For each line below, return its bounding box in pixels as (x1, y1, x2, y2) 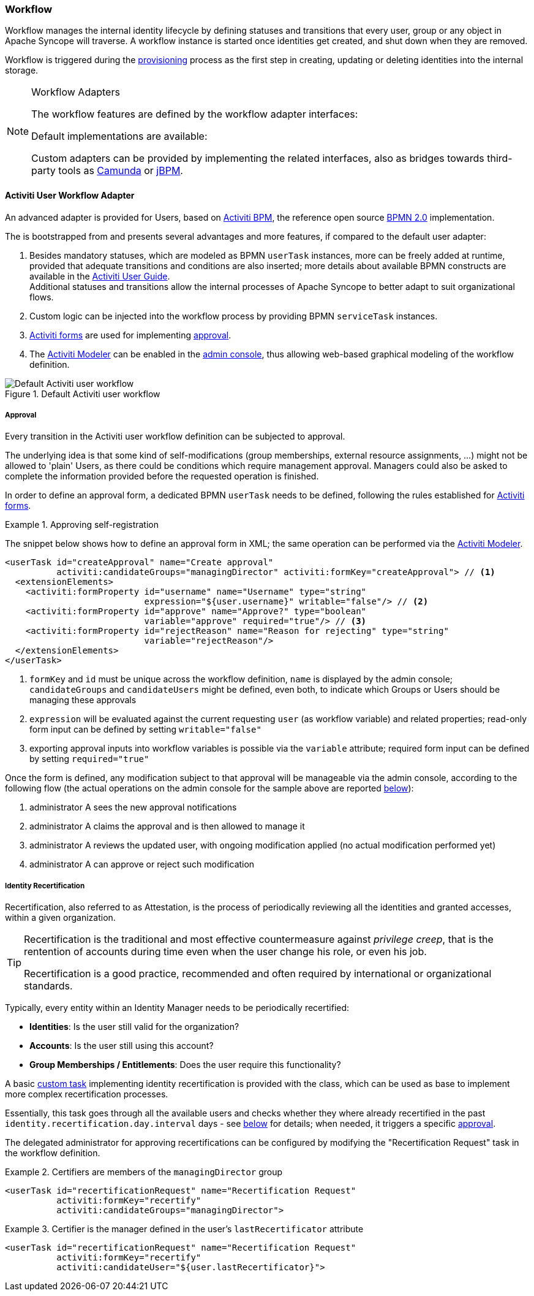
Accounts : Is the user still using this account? (29, 1040, 214, 1051)
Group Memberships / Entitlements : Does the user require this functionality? (29, 1059, 341, 1070)
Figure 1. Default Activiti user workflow (5, 388, 160, 399)
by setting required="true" (29, 753, 149, 764)
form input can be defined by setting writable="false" (29, 724, 261, 735)
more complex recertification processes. (5, 1089, 168, 1100)
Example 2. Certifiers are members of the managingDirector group (5, 1167, 283, 1178)
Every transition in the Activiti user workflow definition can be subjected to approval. (5, 431, 345, 442)
